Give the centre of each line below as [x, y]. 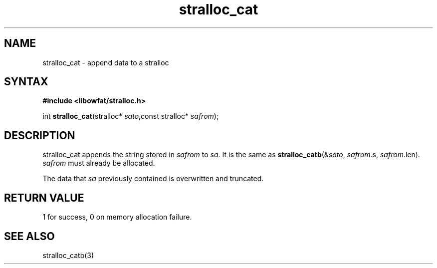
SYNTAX [26, 82]
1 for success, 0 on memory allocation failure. [117, 217]
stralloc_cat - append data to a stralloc [106, 62]
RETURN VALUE [44, 198]
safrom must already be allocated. [99, 163]
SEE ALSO [29, 236]
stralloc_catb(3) [68, 255]
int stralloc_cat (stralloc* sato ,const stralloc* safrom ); [131, 116]
